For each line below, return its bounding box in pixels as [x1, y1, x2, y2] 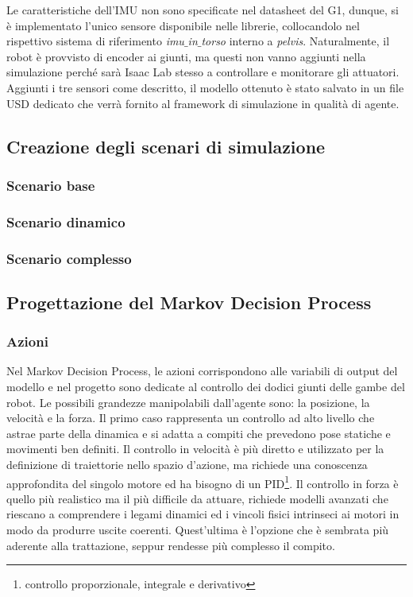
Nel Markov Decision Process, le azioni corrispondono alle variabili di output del [6, 362, 398, 379]
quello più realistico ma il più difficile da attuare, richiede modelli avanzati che [6, 490, 388, 506]
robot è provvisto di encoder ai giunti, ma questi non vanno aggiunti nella [6, 48, 366, 64]
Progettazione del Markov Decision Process [6, 289, 372, 314]
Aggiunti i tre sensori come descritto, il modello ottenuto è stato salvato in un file [6, 79, 404, 95]
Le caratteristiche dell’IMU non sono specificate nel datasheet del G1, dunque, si [6, 2, 399, 17]
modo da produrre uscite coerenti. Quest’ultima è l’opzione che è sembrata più [6, 521, 389, 538]
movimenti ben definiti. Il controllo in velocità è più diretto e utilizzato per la [6, 440, 384, 457]
